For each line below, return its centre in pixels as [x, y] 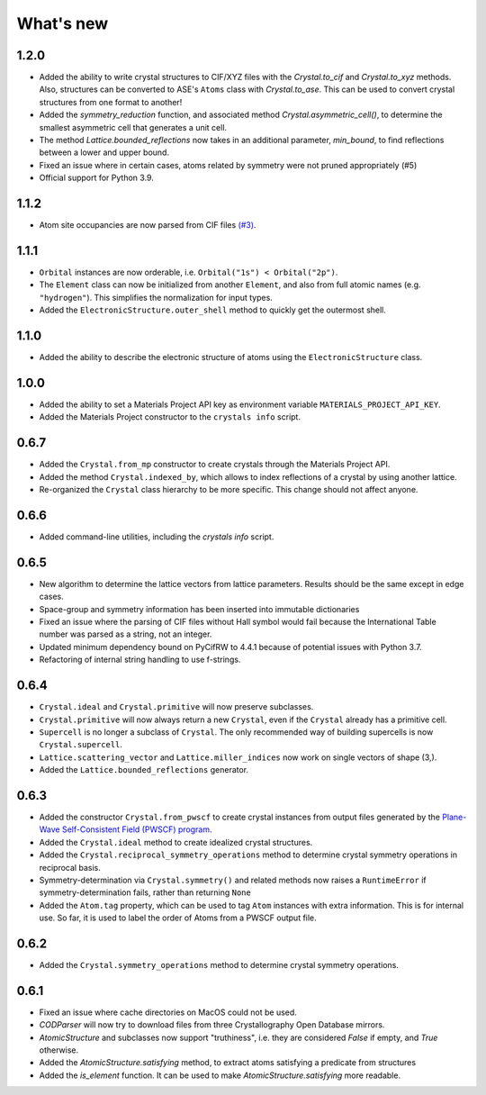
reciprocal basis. [70, 867]
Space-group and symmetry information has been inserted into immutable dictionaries [199, 609]
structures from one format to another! [111, 102]
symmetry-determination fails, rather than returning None [145, 892]
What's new [63, 23]
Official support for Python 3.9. [97, 178]
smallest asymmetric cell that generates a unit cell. [133, 127]
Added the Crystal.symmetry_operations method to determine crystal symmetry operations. [219, 965]
